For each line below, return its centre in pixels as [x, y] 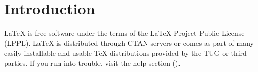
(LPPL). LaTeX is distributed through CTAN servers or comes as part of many [129, 43]
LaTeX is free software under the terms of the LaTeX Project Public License [124, 33]
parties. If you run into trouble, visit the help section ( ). [92, 63]
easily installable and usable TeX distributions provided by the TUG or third [125, 53]
